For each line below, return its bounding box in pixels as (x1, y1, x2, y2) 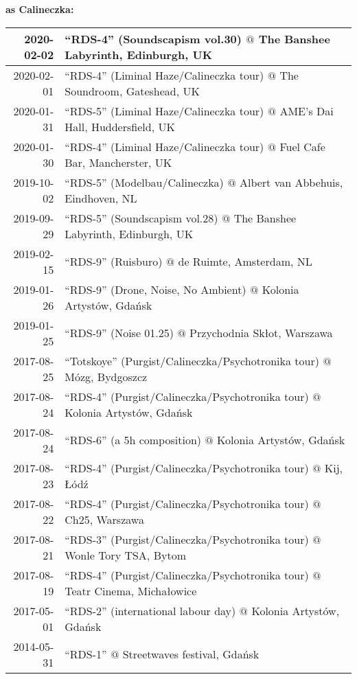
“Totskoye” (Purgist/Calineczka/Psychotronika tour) (65, 352, 319, 369)
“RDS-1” (65, 646, 107, 663)
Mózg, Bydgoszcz (65, 368, 148, 384)
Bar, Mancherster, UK (65, 154, 172, 170)
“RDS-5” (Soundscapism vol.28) (65, 209, 218, 226)
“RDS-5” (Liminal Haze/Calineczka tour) (65, 102, 264, 119)
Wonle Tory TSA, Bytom (65, 546, 186, 563)
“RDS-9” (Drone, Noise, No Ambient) (65, 281, 246, 297)
